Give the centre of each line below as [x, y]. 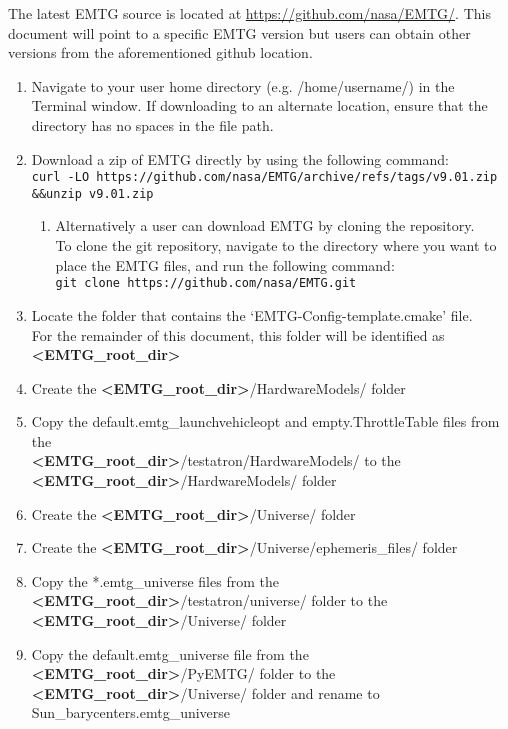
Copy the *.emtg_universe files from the [155, 580]
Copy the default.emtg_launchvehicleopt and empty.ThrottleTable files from [265, 421]
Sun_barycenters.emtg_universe [131, 712]
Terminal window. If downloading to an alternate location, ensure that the [259, 105]
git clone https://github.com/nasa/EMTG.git [206, 283]
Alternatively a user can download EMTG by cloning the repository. [265, 225]
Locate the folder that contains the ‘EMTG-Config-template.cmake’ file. [252, 314]
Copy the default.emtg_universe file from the [170, 653]
